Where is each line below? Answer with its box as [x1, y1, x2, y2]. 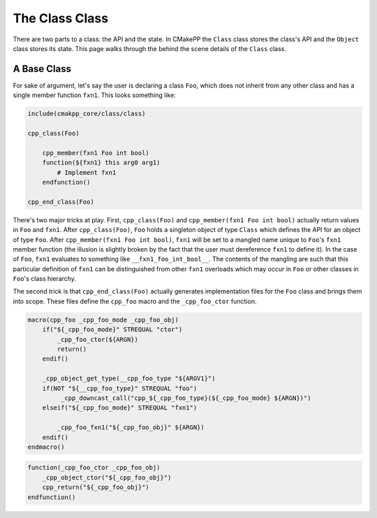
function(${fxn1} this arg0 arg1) [42, 159, 161, 167]
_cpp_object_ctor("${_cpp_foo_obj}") [42, 473, 172, 482]
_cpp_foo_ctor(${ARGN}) [57, 336, 139, 343]
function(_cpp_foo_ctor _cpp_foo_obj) [27, 463, 161, 472]
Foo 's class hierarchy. [13, 275, 77, 283]
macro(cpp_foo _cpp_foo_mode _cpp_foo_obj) [27, 315, 179, 324]
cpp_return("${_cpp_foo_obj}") [42, 483, 149, 491]
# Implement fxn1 [57, 168, 117, 176]
